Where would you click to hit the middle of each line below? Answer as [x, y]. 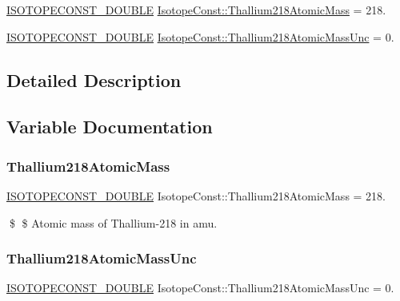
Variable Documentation [110, 127]
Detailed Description [94, 79]
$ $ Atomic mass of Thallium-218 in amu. [113, 222]
